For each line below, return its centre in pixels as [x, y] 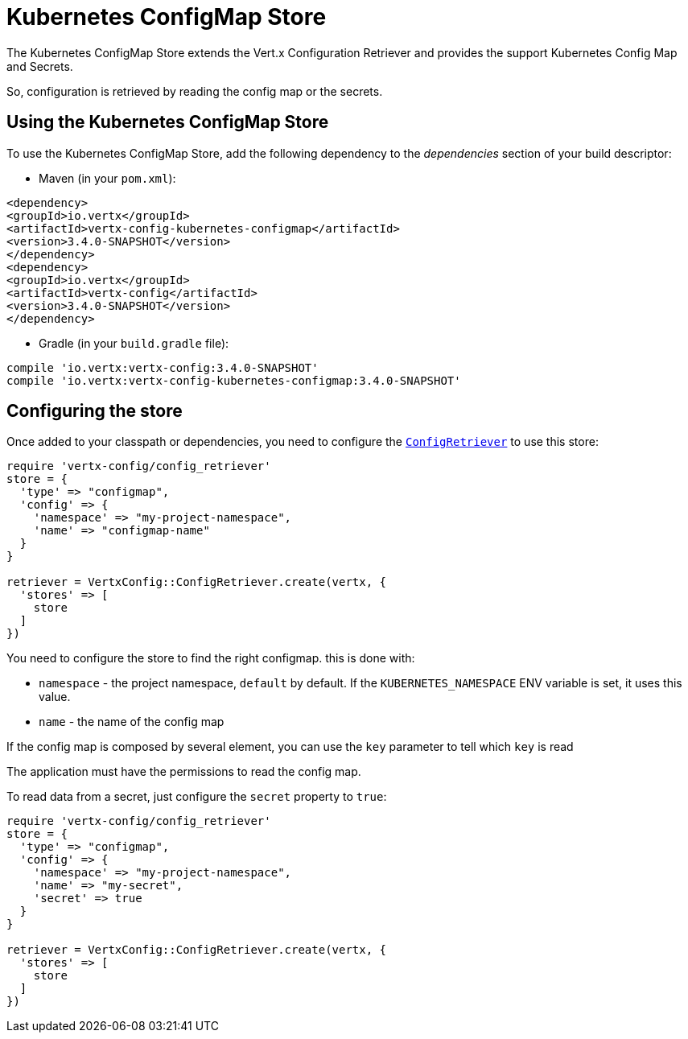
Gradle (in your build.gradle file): [134, 343]
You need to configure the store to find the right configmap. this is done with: [211, 658]
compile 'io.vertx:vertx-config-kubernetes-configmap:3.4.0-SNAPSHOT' [234, 380]
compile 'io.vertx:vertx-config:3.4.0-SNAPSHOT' [163, 367]
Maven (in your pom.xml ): [107, 178]
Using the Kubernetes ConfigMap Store [168, 122]
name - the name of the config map [132, 722]
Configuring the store [95, 411]
